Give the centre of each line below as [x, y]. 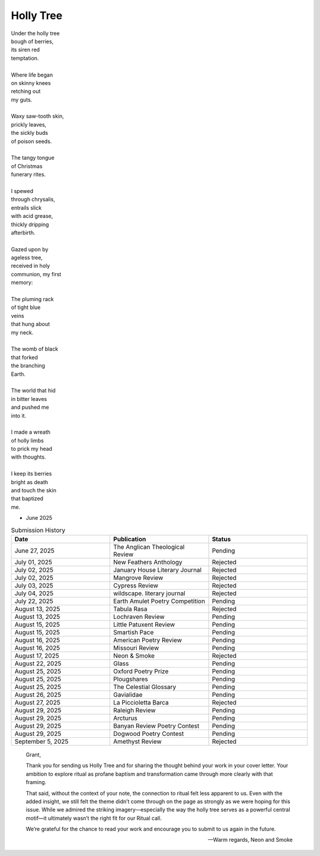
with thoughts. [28, 457]
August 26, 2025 [38, 694]
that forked [24, 357]
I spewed [22, 191]
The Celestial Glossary [145, 687]
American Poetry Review [148, 640]
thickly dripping [30, 224]
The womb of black [35, 349]
